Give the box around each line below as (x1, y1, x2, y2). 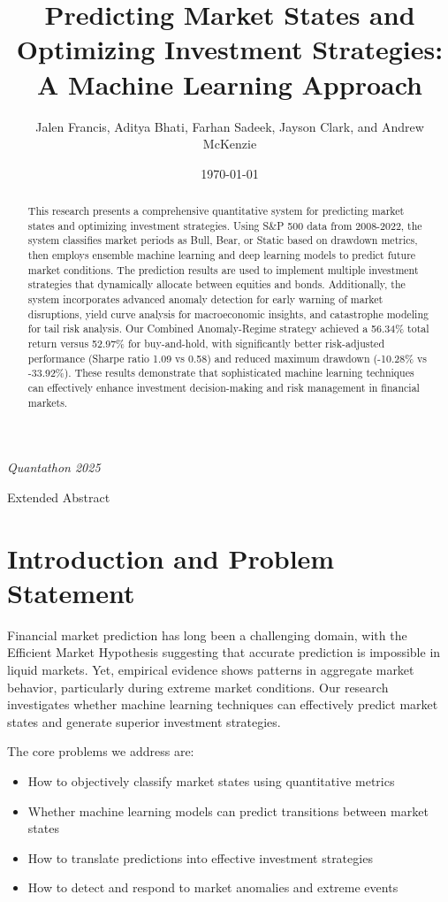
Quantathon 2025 (7, 458, 101, 477)
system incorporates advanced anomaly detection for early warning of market (27, 292, 383, 307)
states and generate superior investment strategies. (7, 712, 281, 730)
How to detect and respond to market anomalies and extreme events (27, 878, 399, 897)
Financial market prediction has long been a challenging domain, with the (7, 625, 407, 644)
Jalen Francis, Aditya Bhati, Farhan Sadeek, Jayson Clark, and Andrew (35, 117, 424, 135)
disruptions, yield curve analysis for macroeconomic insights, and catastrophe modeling (27, 306, 429, 321)
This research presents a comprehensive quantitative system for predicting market (27, 203, 405, 218)
